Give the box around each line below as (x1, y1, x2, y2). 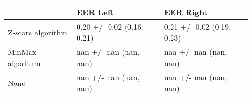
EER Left (77, 6, 114, 17)
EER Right (164, 6, 207, 17)
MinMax (8, 46, 37, 57)
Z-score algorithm (8, 26, 67, 38)
